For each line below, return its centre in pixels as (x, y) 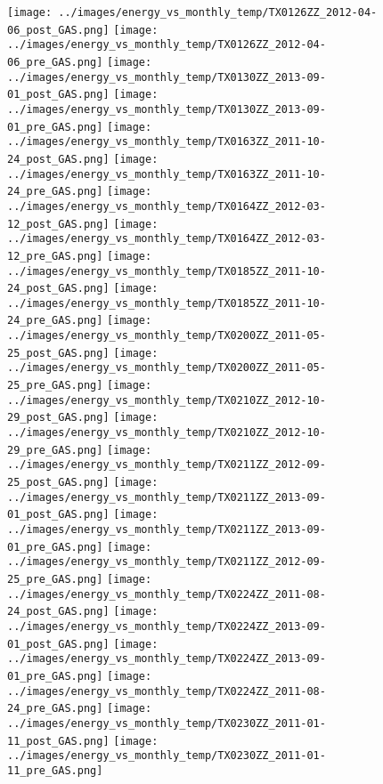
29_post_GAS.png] (58, 418)
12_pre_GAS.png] (55, 256)
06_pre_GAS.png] (55, 62)
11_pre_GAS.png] (55, 770)
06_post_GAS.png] (58, 30)
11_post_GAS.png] (58, 741)
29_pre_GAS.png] (55, 450)
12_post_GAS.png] (58, 224)
